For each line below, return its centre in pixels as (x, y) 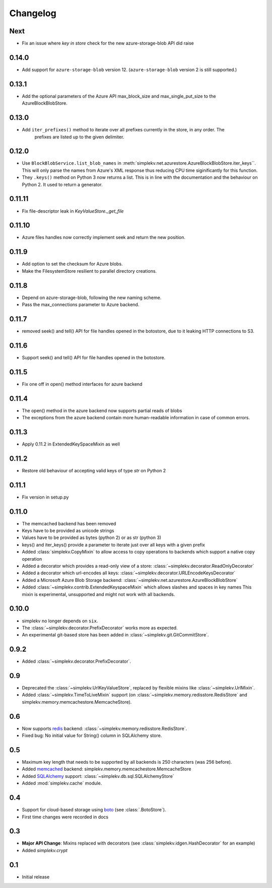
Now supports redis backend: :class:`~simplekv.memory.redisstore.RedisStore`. (105, 728)
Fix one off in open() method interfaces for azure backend (82, 384)
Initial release (36, 877)
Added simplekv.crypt (45, 850)
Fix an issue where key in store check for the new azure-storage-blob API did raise (108, 43)
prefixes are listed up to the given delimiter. (79, 137)
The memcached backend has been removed (69, 523)
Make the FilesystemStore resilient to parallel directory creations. (89, 271)
